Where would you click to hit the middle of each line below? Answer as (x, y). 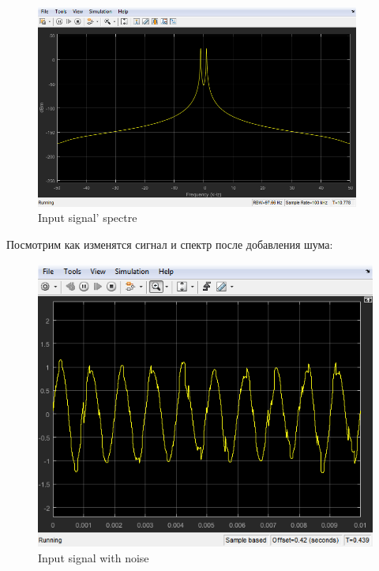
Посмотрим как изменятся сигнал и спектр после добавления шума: (170, 244)
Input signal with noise (94, 558)
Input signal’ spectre (88, 218)
